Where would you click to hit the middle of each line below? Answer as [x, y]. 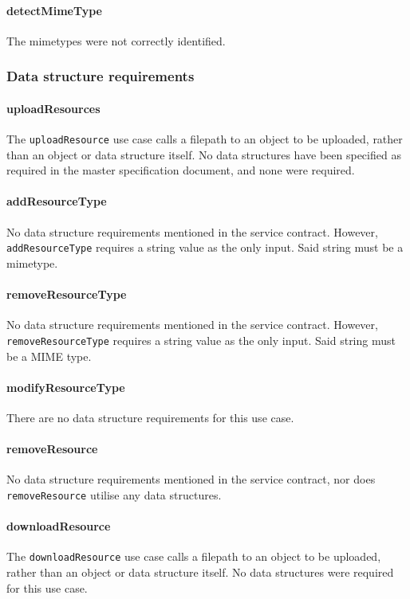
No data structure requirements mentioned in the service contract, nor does [191, 479]
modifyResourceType [66, 387]
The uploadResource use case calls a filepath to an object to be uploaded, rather [205, 139]
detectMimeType [54, 10]
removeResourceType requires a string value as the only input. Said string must [201, 340]
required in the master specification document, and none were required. [181, 170]
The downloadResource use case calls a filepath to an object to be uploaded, [194, 556]
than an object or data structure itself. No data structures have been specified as [204, 154]
